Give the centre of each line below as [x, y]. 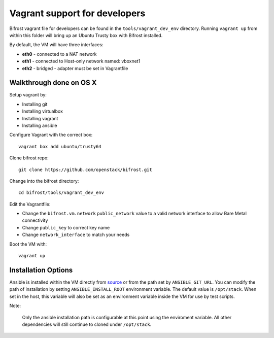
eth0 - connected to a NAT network [59, 54]
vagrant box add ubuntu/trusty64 [60, 146]
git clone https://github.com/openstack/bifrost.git [85, 170]
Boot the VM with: [28, 244]
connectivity [35, 220]
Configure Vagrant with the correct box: [51, 135]
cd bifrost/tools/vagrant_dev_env [61, 193]
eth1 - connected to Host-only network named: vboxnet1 [81, 61]
